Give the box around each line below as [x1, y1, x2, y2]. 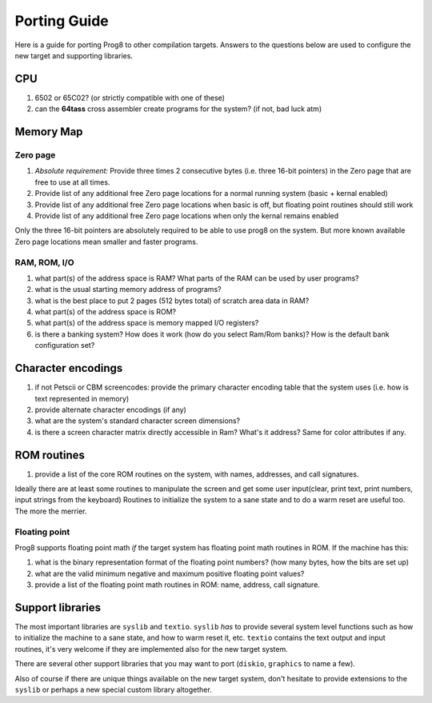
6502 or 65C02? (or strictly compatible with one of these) [34, 93, 226, 102]
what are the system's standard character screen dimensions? [34, 416, 240, 425]
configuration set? [34, 341, 95, 350]
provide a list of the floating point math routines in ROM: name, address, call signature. [34, 580, 320, 589]
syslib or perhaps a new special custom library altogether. [14, 685, 212, 694]
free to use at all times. [34, 177, 110, 187]
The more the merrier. [14, 506, 87, 516]
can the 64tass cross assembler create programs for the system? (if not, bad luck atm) [34, 104, 322, 114]
